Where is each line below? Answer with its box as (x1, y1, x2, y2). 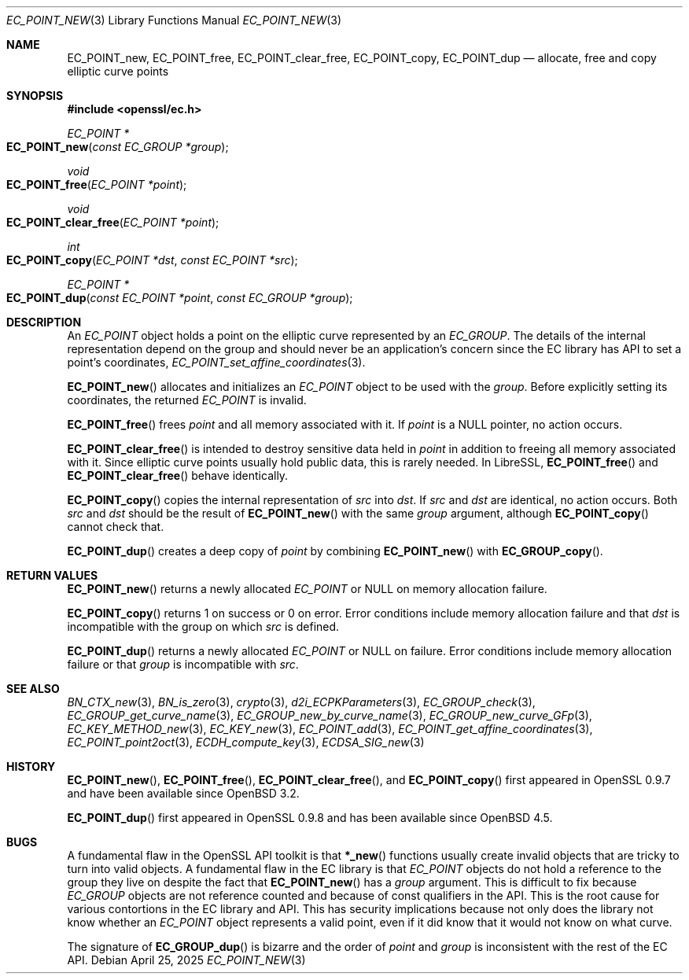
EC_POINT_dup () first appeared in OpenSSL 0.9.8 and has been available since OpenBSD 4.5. (67, 811, 553, 824)
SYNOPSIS (6, 89, 64, 102)
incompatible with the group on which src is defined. (67, 620, 340, 633)
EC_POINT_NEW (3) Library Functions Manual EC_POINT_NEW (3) (6, 13, 342, 27)
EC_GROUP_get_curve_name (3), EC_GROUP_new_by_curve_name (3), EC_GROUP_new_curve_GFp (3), (67, 709, 592, 722)
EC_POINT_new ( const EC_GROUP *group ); (6, 140, 229, 153)
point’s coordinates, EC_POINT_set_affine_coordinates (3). (67, 356, 366, 369)
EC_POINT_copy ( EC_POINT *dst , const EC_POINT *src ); (6, 253, 298, 267)
